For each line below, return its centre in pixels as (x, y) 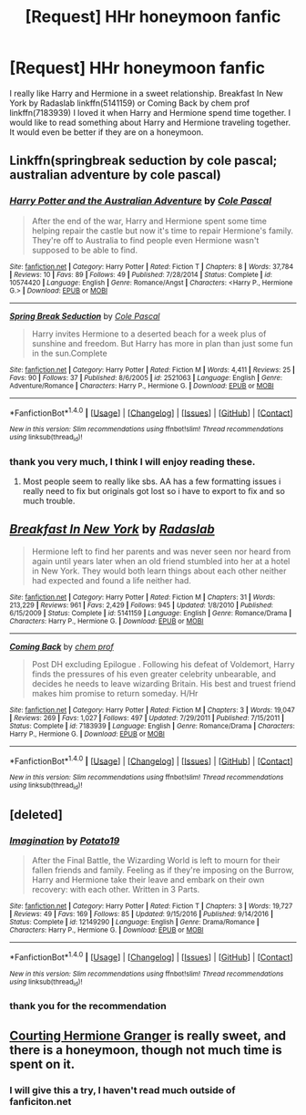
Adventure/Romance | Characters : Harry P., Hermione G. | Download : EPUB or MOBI (142, 386)
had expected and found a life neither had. (111, 580)
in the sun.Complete (69, 353)
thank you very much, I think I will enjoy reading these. (133, 461)
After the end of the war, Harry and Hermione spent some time (149, 221)
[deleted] (36, 815)
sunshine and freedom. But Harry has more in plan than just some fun (162, 343)
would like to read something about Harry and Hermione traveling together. (150, 122)
